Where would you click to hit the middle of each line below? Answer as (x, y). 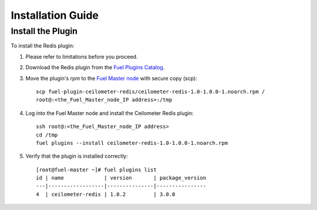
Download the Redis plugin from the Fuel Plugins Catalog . (95, 67)
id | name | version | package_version (121, 178)
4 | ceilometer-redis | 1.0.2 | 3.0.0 (106, 194)
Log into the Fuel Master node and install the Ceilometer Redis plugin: (109, 113)
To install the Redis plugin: (43, 46)
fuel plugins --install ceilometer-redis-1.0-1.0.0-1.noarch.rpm (132, 143)
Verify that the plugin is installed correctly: (77, 156)
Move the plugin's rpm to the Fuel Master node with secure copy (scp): (112, 78)
